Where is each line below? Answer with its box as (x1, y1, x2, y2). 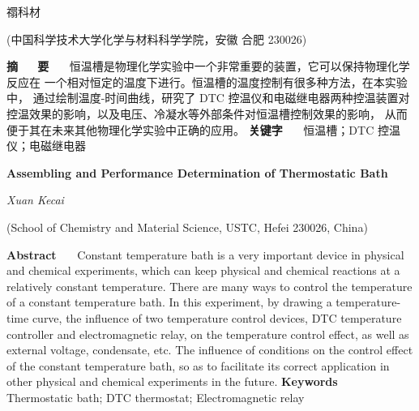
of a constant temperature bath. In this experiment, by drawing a (6, 293, 332, 310)
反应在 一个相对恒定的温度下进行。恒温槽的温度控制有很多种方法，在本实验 (6, 73, 408, 90)
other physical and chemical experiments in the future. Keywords (6, 373, 338, 390)
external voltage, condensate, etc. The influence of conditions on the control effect (6, 341, 413, 358)
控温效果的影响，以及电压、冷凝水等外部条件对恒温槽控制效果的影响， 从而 (6, 105, 408, 122)
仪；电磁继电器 (6, 137, 86, 154)
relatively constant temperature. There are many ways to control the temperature (6, 277, 413, 294)
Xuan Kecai (6, 191, 64, 208)
